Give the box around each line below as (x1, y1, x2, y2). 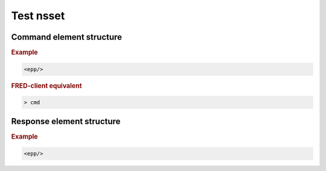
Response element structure (11, 116, 121, 126)
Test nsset (11, 9, 65, 22)
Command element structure (11, 32, 123, 42)
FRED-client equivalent (11, 81, 82, 90)
